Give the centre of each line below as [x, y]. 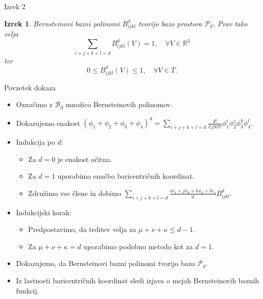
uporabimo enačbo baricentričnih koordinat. [126, 176]
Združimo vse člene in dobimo [75, 193]
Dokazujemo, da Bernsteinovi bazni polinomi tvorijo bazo [105, 263]
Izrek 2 [15, 6]
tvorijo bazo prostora [170, 23]
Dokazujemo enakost [48, 123]
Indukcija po [36, 142]
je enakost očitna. [85, 159]
